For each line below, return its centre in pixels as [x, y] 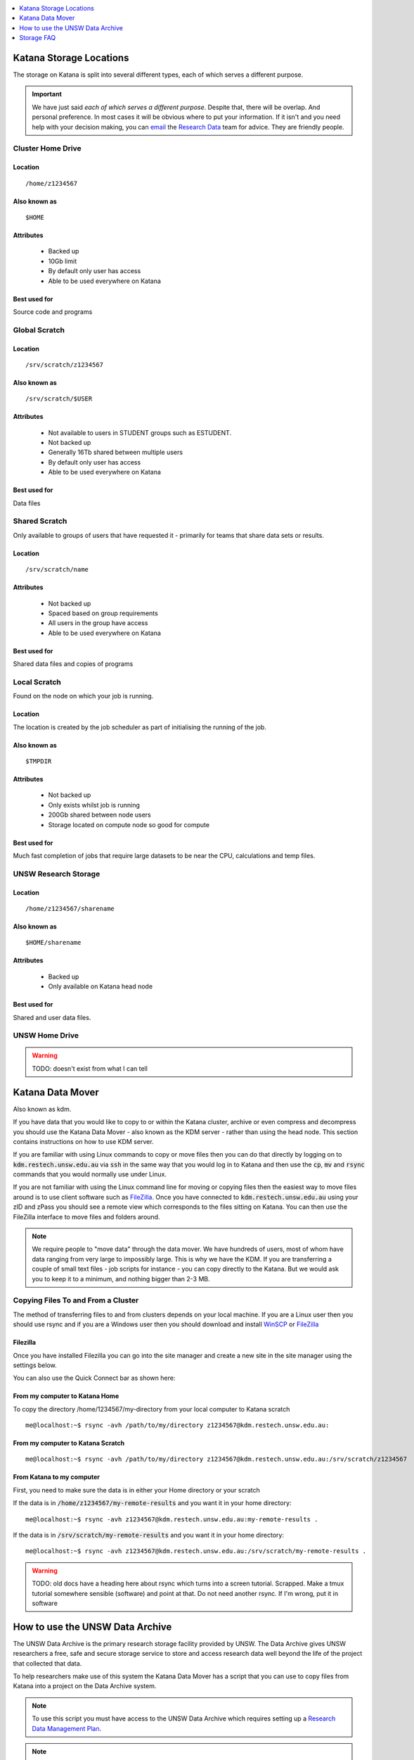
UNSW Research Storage [57, 874]
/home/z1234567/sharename [70, 909]
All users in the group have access [98, 623]
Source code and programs [53, 312]
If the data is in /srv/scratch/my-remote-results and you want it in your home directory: [149, 1535]
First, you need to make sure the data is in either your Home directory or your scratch [136, 1490]
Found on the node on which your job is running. [83, 696]
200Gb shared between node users [99, 815]
